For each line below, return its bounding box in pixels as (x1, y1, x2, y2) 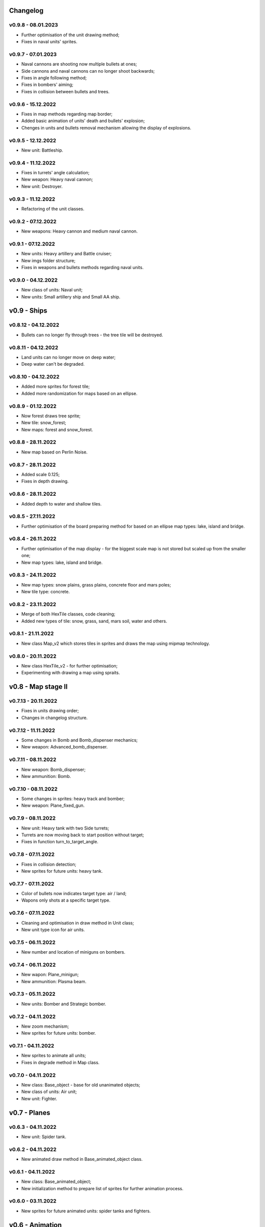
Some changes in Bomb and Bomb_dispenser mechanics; (21, 737, 138, 743)
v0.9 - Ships (9, 307, 48, 315)
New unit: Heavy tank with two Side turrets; (21, 825, 109, 831)
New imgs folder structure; (21, 258, 76, 264)
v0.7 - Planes (9, 1108, 51, 1117)
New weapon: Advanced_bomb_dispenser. (21, 744, 108, 750)
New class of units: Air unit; (21, 1089, 77, 1094)
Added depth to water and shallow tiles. (21, 501, 102, 507)
